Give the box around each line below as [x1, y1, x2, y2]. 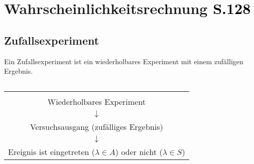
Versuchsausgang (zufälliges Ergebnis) [30, 120, 163, 132]
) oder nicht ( [115, 145, 163, 157]
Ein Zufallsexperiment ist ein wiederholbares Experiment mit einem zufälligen [4, 56, 243, 66]
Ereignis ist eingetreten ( [8, 145, 95, 157]
